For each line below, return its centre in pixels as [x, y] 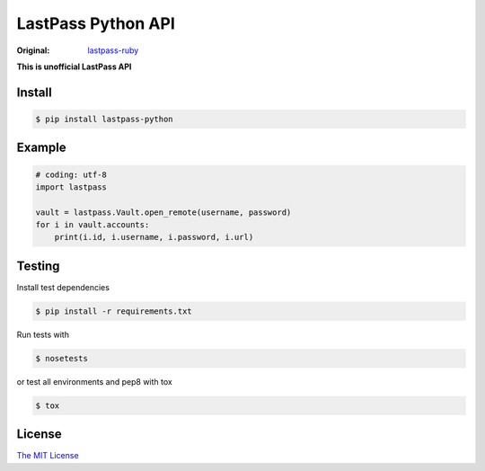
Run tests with [43, 334]
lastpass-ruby [113, 50]
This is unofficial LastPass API [74, 67]
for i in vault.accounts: [93, 225]
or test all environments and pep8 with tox [94, 381]
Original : [33, 50]
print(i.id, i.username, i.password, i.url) [154, 237]
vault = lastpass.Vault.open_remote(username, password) [163, 212]
